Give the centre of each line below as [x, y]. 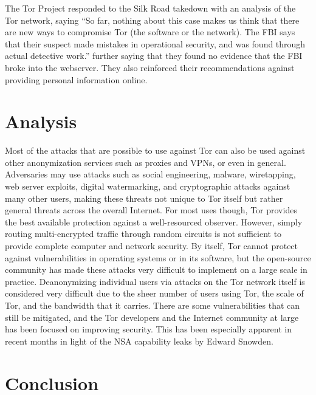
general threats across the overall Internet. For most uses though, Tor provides [151, 210]
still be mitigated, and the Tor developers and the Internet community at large [152, 317]
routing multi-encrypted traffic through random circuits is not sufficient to [143, 234]
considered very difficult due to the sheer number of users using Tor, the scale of [154, 293]
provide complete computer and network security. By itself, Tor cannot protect [152, 246]
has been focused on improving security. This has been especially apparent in [148, 329]
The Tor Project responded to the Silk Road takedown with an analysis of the [150, 8]
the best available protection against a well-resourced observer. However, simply [154, 222]
